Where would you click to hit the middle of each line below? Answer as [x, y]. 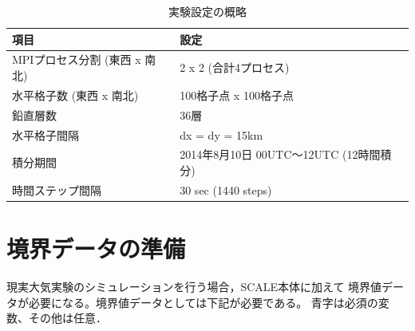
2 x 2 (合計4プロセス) [235, 67]
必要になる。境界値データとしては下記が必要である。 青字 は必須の [203, 302]
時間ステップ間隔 [57, 189]
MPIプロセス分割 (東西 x [77, 59]
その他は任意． [67, 318]
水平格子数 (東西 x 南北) [75, 95]
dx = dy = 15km [221, 134]
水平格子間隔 [45, 134]
